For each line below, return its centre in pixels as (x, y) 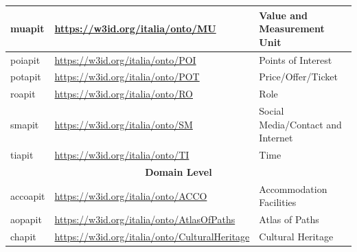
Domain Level (178, 171)
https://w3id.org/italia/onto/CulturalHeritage (152, 237)
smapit (25, 124)
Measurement (292, 28)
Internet (276, 138)
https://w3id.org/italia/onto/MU (135, 28)
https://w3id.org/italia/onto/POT (127, 77)
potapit (26, 77)
